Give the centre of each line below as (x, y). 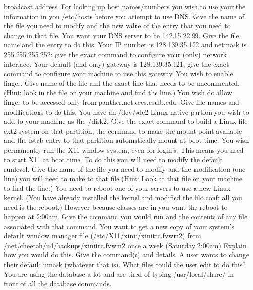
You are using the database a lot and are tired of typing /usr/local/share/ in (119, 274)
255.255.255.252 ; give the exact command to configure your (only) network (116, 54)
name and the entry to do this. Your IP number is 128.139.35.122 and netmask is (125, 45)
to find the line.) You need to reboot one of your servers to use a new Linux (117, 188)
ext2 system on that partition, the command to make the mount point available (123, 130)
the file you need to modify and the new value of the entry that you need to (117, 26)
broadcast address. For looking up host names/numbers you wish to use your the (125, 6)
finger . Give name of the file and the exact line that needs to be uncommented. (122, 83)
